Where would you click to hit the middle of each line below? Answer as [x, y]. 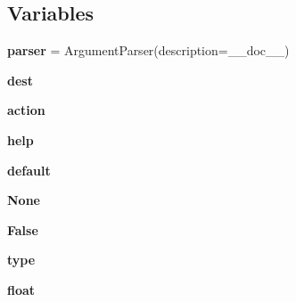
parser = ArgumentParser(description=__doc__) [148, 50]
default [29, 170]
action [26, 110]
